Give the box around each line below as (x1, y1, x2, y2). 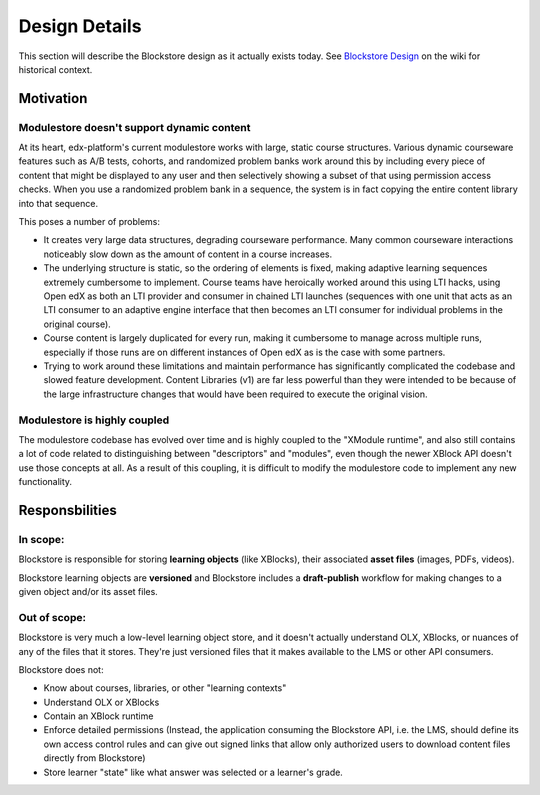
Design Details (18, 15, 142, 37)
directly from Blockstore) (43, 752, 146, 764)
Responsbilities (18, 501, 117, 519)
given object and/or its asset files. (18, 585, 159, 597)
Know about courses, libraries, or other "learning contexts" (43, 682, 287, 694)
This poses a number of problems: (18, 216, 160, 228)
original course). (43, 318, 112, 330)
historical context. (18, 63, 93, 75)
